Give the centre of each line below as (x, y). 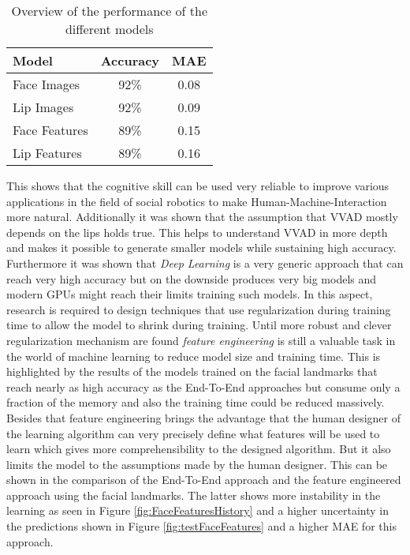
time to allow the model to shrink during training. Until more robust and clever (199, 325)
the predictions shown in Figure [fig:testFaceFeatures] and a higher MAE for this (201, 526)
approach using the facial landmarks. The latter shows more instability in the (194, 495)
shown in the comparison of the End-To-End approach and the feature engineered (204, 480)
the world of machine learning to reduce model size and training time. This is (194, 356)
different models (109, 29)
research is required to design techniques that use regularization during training (199, 309)
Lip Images (43, 107)
